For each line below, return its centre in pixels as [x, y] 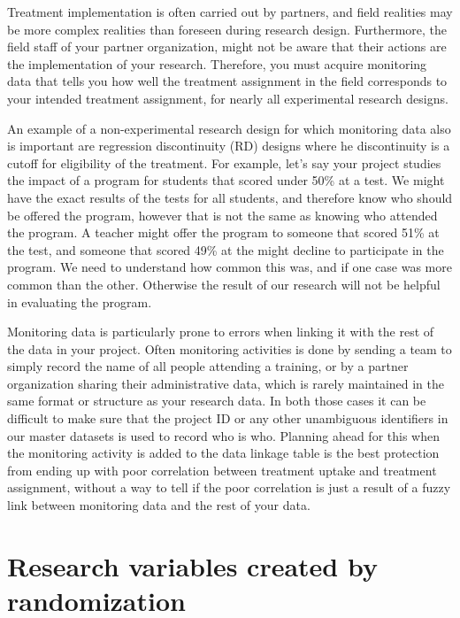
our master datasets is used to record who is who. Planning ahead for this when [223, 435]
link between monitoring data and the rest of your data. [159, 505]
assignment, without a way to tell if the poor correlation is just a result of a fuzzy [229, 487]
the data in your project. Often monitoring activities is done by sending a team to [230, 348]
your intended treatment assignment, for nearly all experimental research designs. [228, 98]
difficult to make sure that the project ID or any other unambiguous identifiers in [228, 418]
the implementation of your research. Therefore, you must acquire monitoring [217, 63]
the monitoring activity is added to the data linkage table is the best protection [223, 453]
